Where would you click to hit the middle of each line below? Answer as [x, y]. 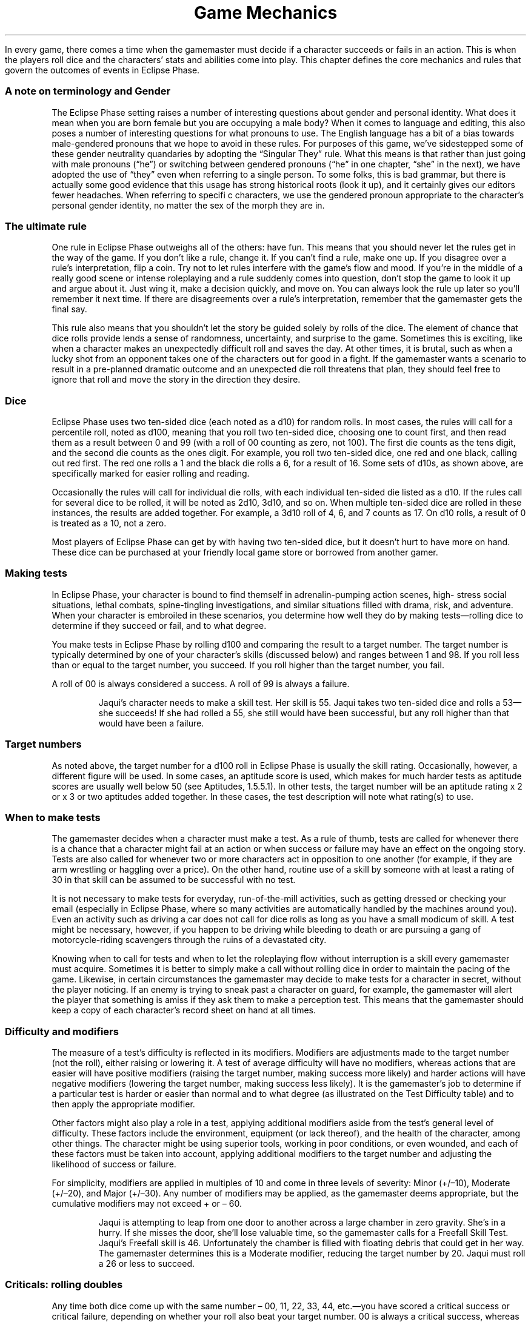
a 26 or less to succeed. [146, 1263]
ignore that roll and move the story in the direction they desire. [176, 380]
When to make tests [53, 817]
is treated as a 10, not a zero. [109, 523]
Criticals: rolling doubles [64, 1285]
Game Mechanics [265, 13]
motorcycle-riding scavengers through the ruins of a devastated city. [189, 940]
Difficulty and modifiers [62, 1031]
